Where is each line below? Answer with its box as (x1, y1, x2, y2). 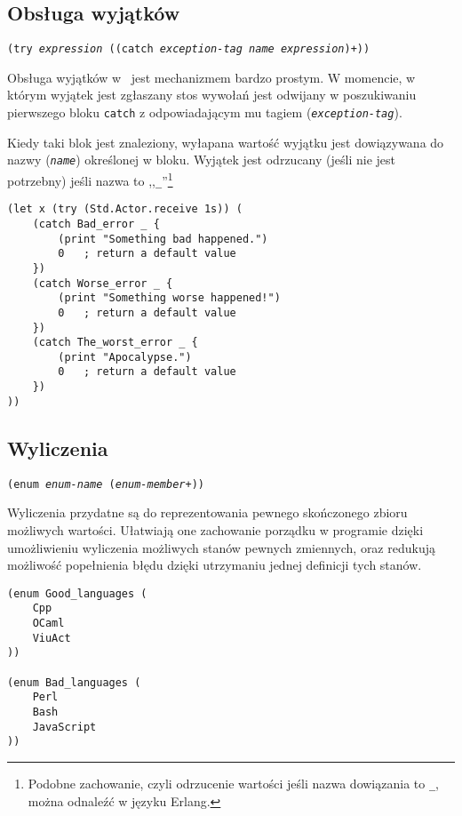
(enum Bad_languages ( (7, 676, 141, 689)
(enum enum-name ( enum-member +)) (7, 477, 204, 491)
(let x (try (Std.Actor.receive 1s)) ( (7, 203, 243, 216)
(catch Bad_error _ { (32, 217, 160, 230)
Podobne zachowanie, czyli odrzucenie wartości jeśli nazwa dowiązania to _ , (28, 773, 439, 792)
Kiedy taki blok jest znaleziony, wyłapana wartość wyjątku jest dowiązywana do (7, 132, 444, 151)
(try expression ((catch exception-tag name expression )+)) (7, 43, 370, 56)
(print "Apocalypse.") (58, 350, 192, 364)
